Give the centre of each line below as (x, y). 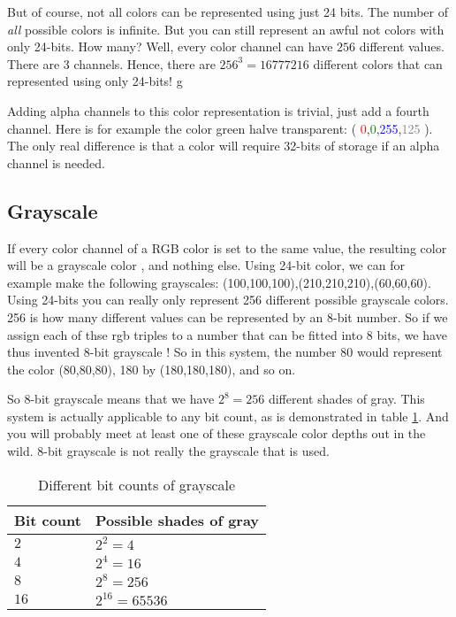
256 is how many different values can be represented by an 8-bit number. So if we (228, 316)
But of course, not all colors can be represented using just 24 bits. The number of (228, 12)
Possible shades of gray (177, 520)
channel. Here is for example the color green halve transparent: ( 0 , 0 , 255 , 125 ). (220, 128)
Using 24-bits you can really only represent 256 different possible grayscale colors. (228, 300)
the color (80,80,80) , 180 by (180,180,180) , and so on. (152, 369)
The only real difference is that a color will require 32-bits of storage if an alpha (224, 146)
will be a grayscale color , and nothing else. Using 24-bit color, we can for (206, 265)
